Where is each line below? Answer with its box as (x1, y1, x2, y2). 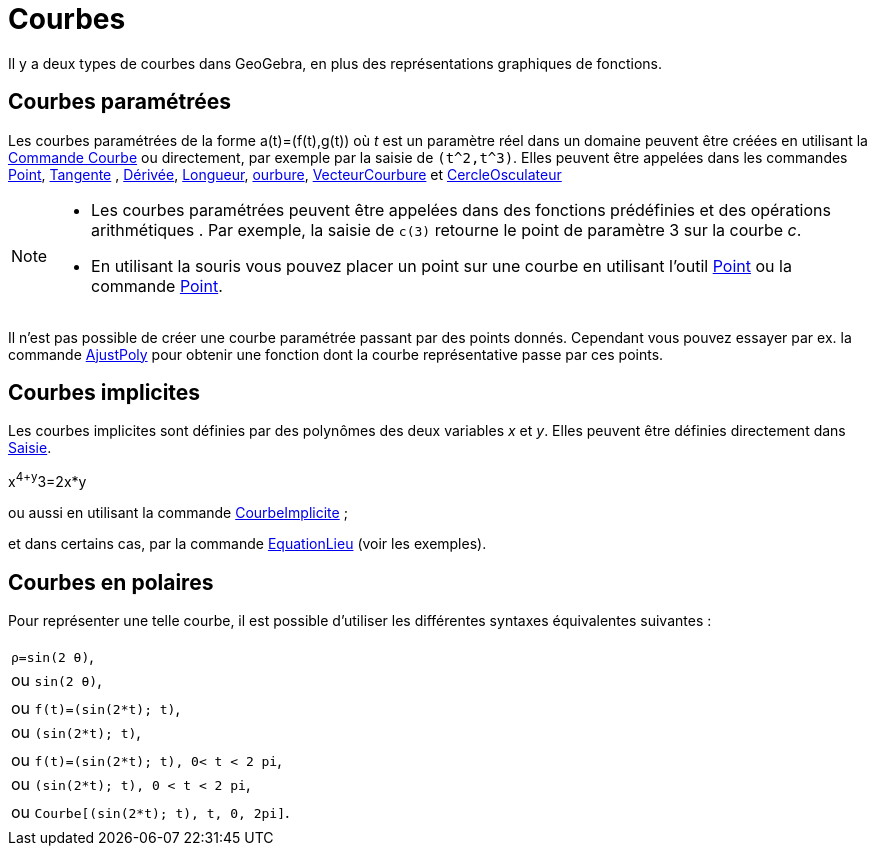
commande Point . (91, 275, 223, 296)
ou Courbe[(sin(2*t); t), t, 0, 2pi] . (11, 801, 290, 822)
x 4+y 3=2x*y (8, 470, 87, 491)
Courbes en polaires (8, 569, 214, 595)
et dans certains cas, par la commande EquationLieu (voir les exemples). (8, 535, 487, 553)
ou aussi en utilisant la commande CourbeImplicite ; (8, 504, 348, 522)
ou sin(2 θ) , (11, 669, 102, 690)
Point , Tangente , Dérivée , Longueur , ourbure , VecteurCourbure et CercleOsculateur (8, 165, 562, 183)
